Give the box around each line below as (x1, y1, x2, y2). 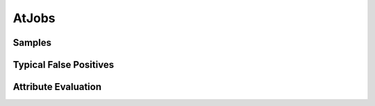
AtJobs (12, 10, 56, 26)
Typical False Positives (12, 59, 115, 71)
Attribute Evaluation (12, 81, 102, 93)
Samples (12, 37, 52, 48)
